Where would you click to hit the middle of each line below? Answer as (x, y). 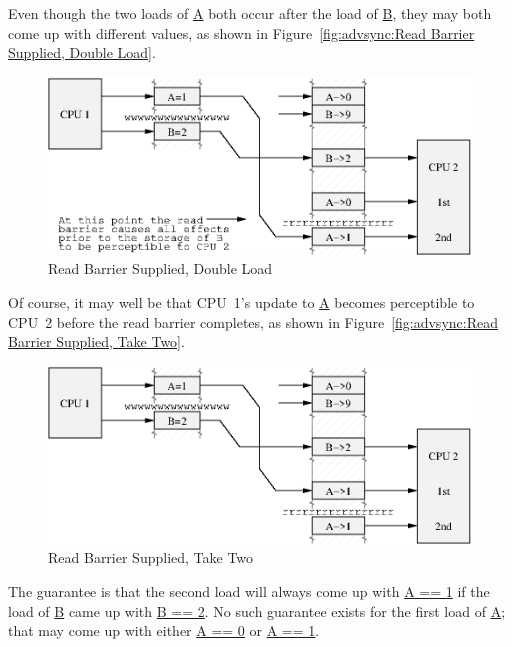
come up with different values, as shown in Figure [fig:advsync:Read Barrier (241, 32)
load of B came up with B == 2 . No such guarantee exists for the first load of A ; (257, 610)
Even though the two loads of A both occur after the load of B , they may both (250, 13)
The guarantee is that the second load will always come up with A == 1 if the (249, 590)
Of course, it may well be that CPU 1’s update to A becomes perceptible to (241, 301)
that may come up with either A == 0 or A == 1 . (164, 630)
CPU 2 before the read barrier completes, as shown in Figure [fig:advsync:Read (253, 321)
